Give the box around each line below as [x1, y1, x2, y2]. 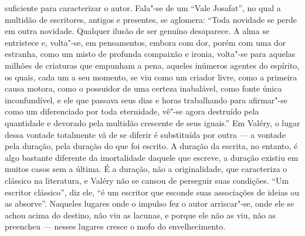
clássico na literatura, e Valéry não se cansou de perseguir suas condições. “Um [5, 174, 289, 186]
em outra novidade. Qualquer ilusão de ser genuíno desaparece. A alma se [5, 25, 270, 37]
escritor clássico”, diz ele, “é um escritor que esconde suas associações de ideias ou [5, 186, 300, 198]
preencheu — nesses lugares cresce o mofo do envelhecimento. [5, 220, 226, 232]
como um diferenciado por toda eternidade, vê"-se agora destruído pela [5, 105, 259, 117]
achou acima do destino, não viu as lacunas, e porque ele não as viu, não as [5, 208, 276, 221]
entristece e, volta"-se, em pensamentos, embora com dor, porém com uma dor [5, 36, 286, 48]
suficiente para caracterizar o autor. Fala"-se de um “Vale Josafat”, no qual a [5, 2, 281, 14]
